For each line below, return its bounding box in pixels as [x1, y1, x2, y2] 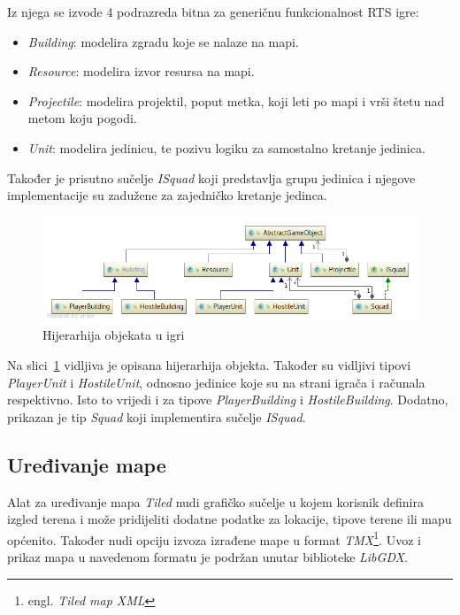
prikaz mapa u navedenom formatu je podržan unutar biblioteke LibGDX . [7, 548, 408, 566]
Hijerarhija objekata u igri [42, 326, 185, 344]
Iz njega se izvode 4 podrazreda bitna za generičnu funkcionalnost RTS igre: [7, 3, 419, 20]
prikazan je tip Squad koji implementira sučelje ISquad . [7, 407, 306, 426]
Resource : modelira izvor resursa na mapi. [27, 62, 255, 81]
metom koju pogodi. [27, 109, 137, 127]
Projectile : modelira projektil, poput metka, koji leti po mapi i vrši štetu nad [27, 91, 445, 110]
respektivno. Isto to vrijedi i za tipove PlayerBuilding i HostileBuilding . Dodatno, [7, 390, 448, 409]
